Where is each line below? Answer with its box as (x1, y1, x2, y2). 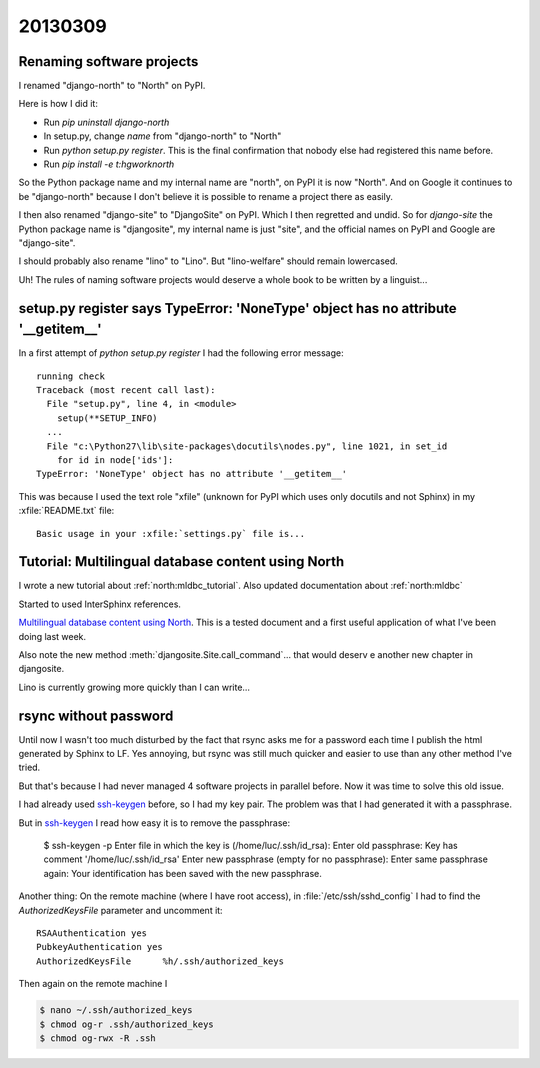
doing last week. (18, 630, 87, 642)
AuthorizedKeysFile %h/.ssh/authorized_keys (36, 955, 285, 967)
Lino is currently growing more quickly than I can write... (18, 681, 250, 693)
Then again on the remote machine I (18, 978, 168, 990)
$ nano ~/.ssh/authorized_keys (39, 1005, 194, 1016)
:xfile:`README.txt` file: (18, 505, 115, 517)
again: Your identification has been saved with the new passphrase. (43, 867, 322, 879)
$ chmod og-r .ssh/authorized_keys (39, 1018, 214, 1030)
